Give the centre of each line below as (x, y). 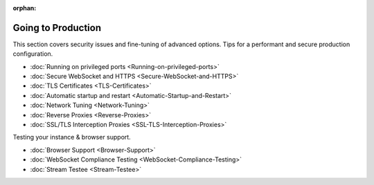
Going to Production (57, 28)
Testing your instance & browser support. (72, 137)
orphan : (25, 8)
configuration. (33, 54)
